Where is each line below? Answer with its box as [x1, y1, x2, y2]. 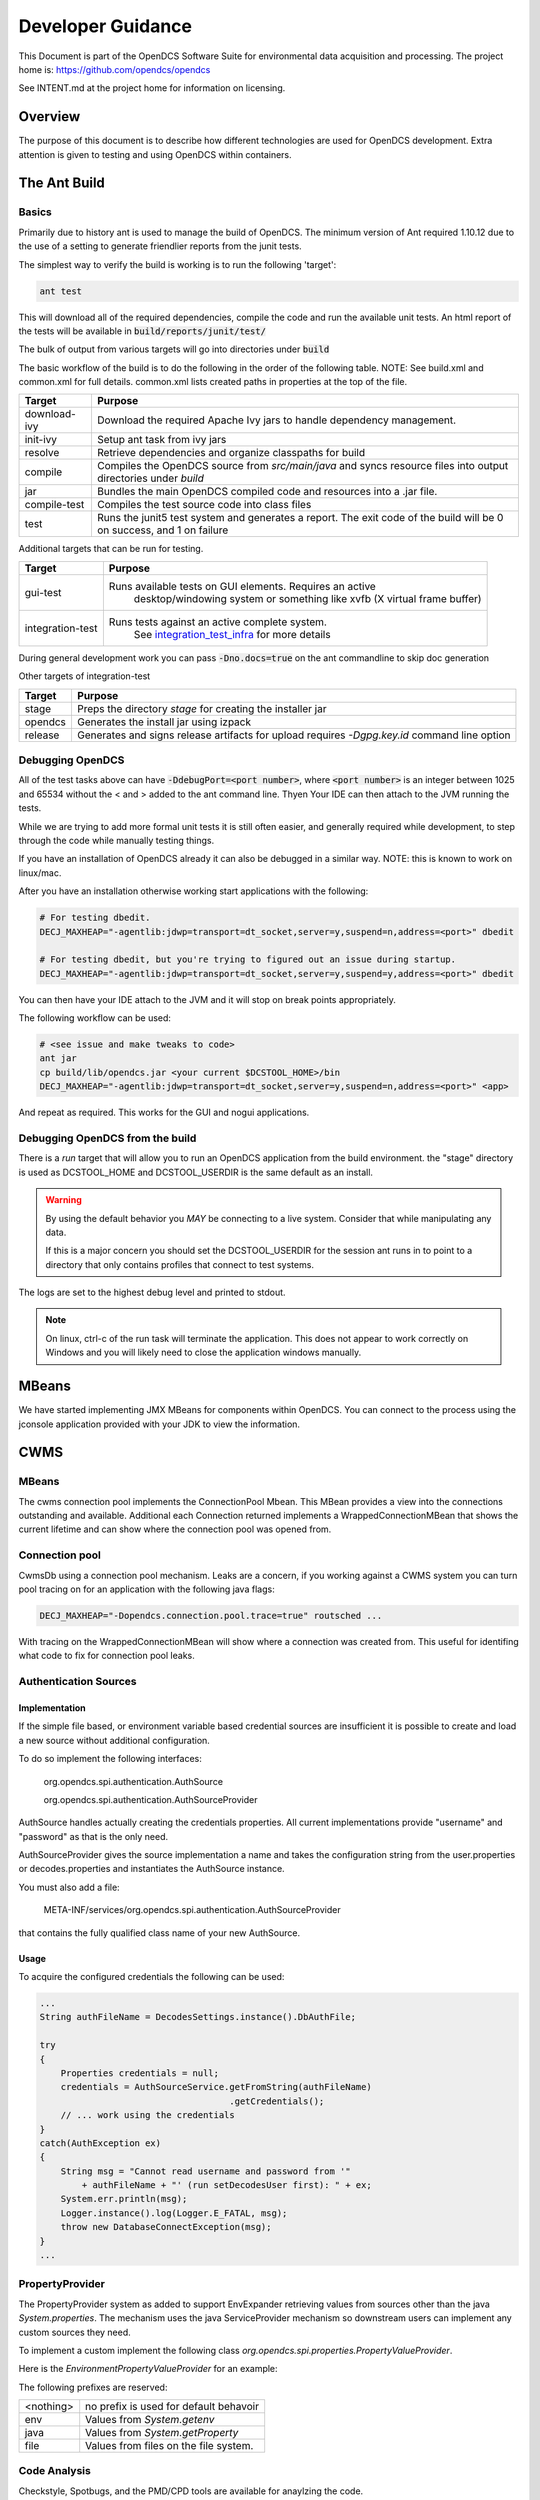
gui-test [24, 585, 62, 599]
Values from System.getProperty [85, 2426, 239, 2440]
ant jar [39, 1053, 77, 1064]
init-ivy [24, 433, 58, 447]
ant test [39, 285, 83, 297]
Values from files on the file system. [85, 2439, 254, 2453]
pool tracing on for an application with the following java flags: [18, 1583, 275, 1595]
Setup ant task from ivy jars [96, 433, 227, 447]
